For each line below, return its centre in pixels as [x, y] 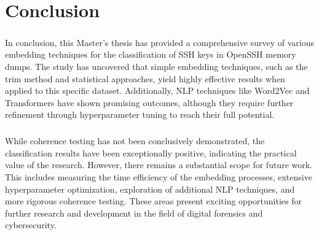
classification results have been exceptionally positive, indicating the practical [151, 152]
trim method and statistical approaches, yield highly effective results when [145, 78]
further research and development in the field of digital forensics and [134, 213]
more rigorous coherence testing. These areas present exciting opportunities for [153, 201]
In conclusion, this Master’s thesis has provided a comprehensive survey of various [160, 42]
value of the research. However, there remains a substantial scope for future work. [159, 165]
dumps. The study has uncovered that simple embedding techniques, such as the [156, 66]
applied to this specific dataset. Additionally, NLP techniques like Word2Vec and [157, 91]
